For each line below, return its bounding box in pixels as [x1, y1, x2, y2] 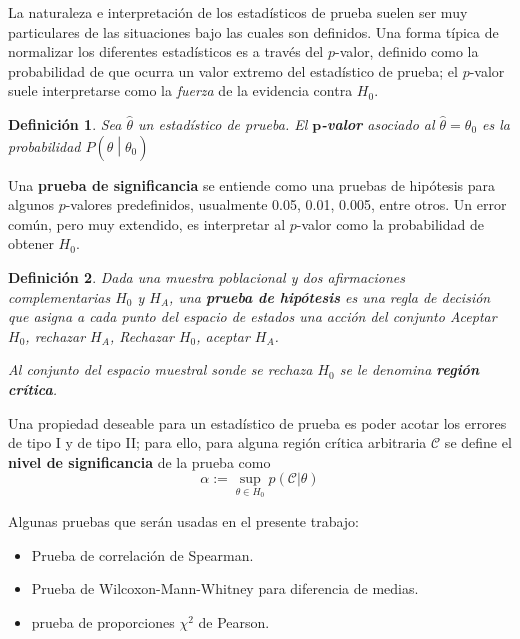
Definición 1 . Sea [8, 113, 122, 134]
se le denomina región [339, 359, 479, 380]
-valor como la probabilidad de [296, 213, 484, 234]
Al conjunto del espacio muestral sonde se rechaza [8, 359, 313, 380]
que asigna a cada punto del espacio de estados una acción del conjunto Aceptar [8, 306, 497, 327]
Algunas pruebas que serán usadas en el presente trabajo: [8, 510, 360, 531]
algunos [8, 194, 54, 215]
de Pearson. [198, 611, 270, 632]
